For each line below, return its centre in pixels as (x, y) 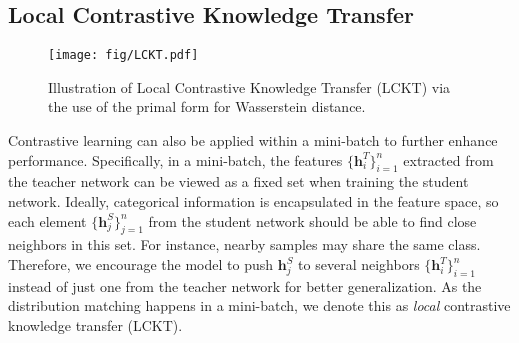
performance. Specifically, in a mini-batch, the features (175, 159)
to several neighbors (359, 264)
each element (47, 220)
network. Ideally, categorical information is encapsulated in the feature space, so (253, 201)
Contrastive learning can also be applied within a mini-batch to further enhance (253, 140)
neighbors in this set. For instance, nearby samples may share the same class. (244, 244)
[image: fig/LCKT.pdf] (123, 55)
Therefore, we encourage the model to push (141, 264)
